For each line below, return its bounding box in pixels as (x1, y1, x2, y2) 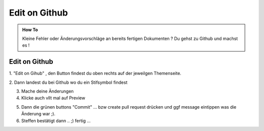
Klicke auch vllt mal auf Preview (21, 95, 86, 101)
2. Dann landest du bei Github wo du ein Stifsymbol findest (9, 79, 128, 85)
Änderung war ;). (21, 111, 56, 117)
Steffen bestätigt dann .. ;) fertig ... (21, 117, 91, 124)
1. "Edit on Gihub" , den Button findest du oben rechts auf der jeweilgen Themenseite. (9, 71, 182, 76)
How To (22, 27, 38, 33)
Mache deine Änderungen (21, 88, 74, 94)
